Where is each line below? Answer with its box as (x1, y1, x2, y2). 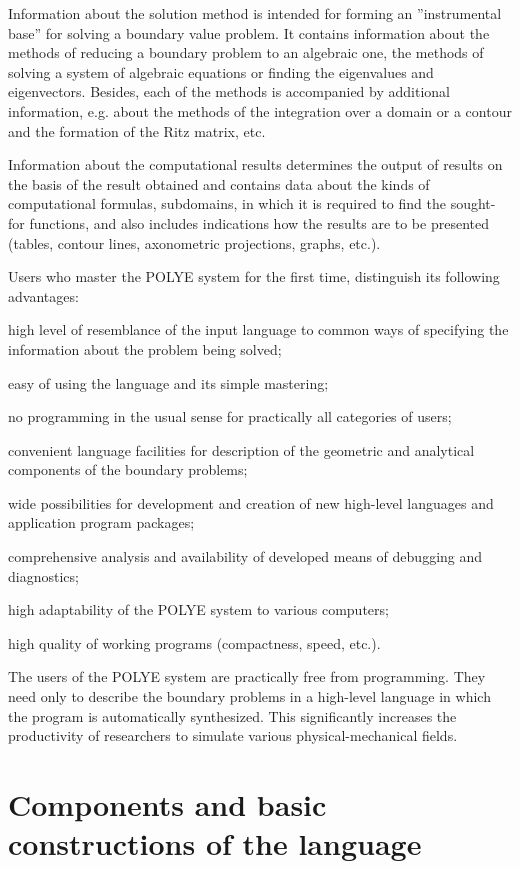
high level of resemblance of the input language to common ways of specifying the (8, 319, 509, 340)
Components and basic (8, 784, 327, 824)
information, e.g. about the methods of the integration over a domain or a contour (8, 100, 512, 121)
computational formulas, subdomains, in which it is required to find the (8, 193, 446, 214)
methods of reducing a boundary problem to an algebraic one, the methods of (8, 42, 484, 63)
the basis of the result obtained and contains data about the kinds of (8, 173, 430, 194)
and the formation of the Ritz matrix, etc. (8, 120, 266, 141)
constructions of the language (8, 823, 422, 864)
